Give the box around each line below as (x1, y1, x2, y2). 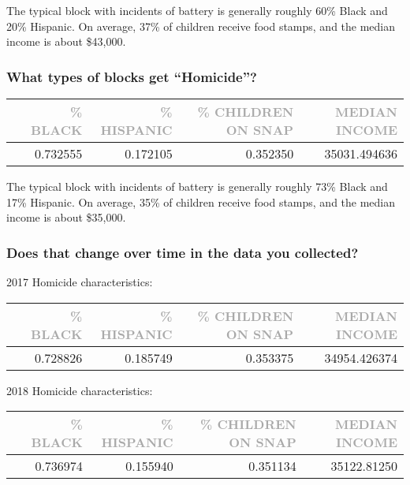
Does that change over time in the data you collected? (6, 242, 359, 262)
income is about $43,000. (6, 33, 126, 50)
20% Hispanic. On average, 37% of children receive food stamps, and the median (6, 17, 396, 34)
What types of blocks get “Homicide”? (6, 66, 257, 86)
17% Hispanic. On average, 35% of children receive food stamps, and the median (6, 193, 396, 210)
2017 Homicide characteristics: (6, 274, 153, 289)
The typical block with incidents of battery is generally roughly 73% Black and (6, 178, 388, 194)
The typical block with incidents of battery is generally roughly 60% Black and (6, 2, 388, 18)
